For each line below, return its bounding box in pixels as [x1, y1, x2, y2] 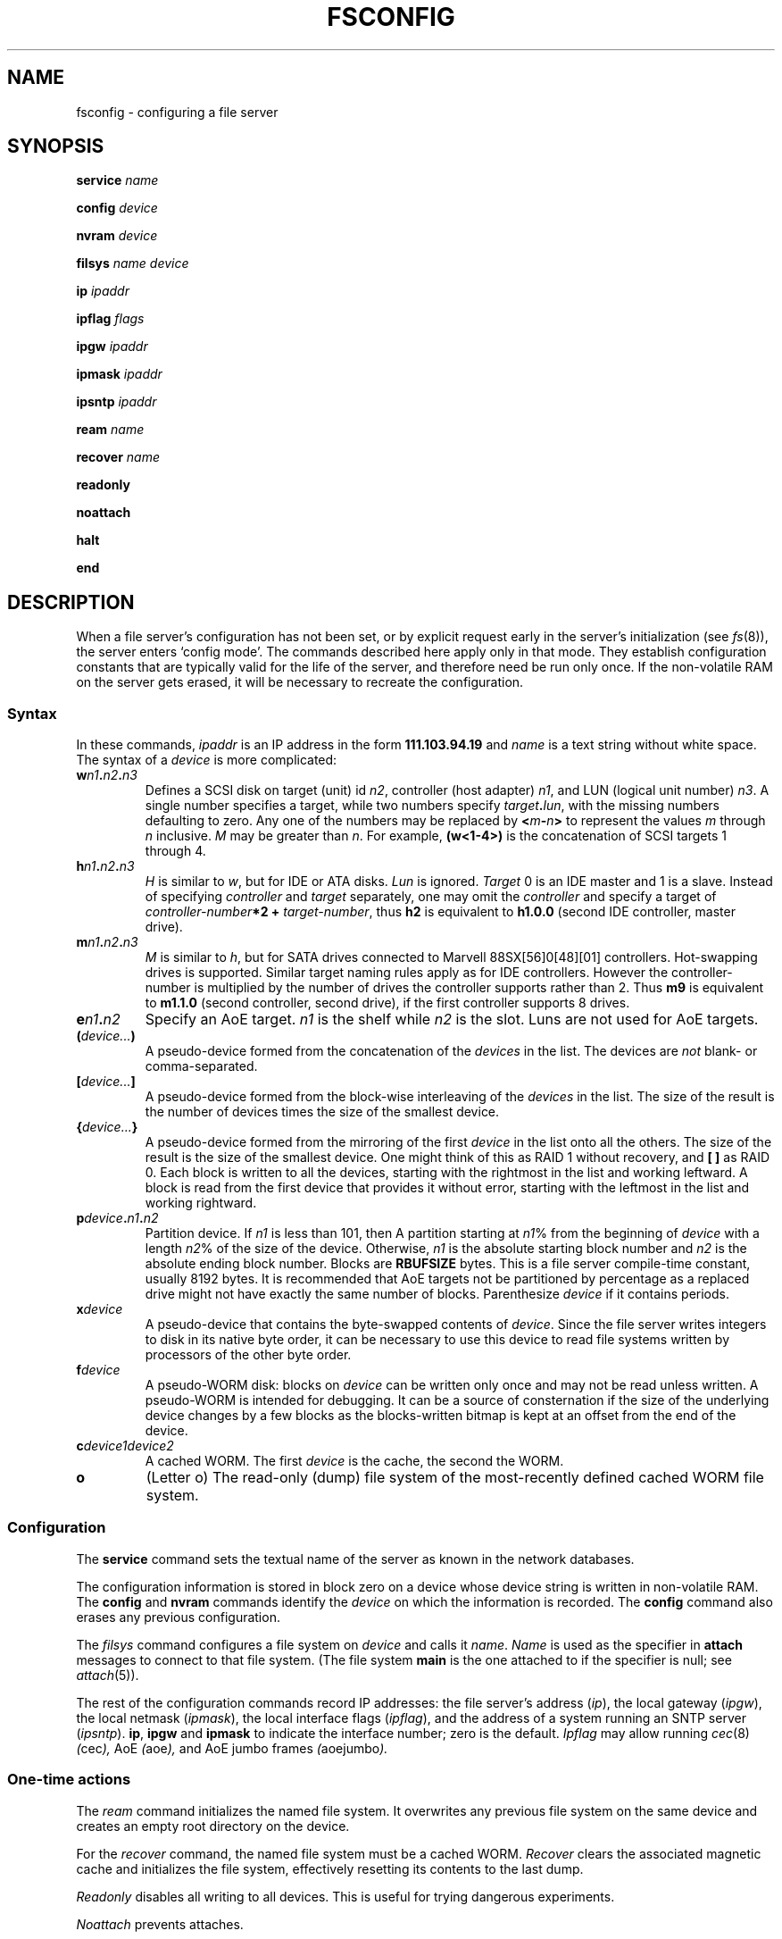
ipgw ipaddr [76, 338, 148, 355]
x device [76, 1301, 123, 1317]
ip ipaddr [76, 283, 129, 299]
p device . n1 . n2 [76, 1210, 159, 1226]
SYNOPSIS [7, 135, 104, 158]
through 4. [145, 843, 206, 859]
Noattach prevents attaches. [76, 1916, 244, 1932]
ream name [76, 422, 145, 438]
